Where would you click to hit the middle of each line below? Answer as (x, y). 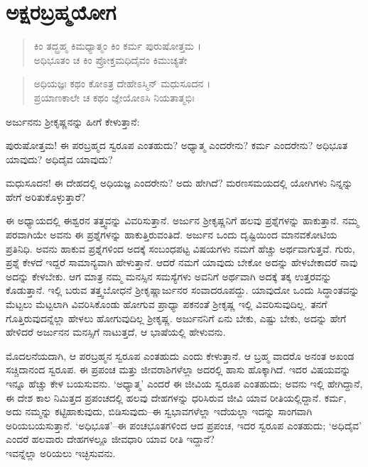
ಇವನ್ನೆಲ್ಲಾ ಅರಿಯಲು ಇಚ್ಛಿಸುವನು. (61, 452)
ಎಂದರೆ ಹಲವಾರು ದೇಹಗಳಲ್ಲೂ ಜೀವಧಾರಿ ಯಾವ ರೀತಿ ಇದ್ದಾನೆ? (110, 439)
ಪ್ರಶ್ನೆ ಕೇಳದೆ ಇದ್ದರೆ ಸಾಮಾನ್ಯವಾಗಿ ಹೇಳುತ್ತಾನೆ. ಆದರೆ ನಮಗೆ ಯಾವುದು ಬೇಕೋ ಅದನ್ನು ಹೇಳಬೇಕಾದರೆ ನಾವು (182, 262)
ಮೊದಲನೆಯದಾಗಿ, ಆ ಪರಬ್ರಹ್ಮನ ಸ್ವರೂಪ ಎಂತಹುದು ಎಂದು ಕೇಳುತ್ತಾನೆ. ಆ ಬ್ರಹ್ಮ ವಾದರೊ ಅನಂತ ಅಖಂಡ (180, 355)
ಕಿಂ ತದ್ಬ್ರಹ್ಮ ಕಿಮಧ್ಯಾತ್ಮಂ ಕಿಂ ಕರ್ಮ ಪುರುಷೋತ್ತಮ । (118, 46)
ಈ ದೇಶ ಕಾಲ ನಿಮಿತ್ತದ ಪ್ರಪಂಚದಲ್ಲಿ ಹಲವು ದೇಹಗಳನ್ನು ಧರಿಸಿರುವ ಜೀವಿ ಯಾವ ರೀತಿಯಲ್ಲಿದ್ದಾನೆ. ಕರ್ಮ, (176, 397)
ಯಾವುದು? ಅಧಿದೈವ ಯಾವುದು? (59, 159)
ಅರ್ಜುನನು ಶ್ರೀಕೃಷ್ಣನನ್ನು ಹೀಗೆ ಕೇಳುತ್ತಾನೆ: (73, 121)
